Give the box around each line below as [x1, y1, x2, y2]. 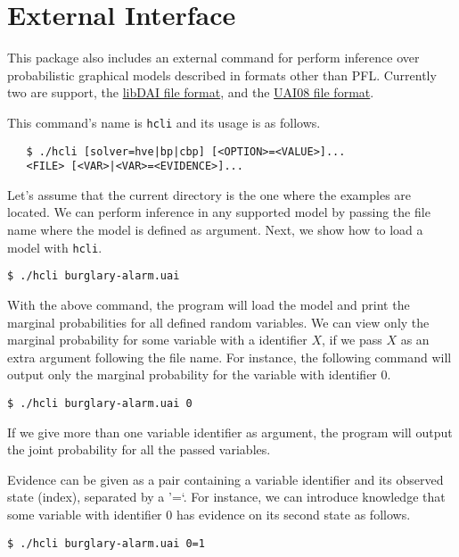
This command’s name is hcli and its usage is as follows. [7, 112, 321, 131]
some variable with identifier [7, 504, 162, 523]
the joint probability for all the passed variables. [7, 440, 271, 459]
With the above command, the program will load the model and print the [7, 295, 410, 313]
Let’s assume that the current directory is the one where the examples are [7, 185, 412, 204]
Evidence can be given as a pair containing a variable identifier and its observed [7, 470, 444, 488]
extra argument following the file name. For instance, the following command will [7, 347, 452, 366]
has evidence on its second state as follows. [176, 504, 411, 523]
